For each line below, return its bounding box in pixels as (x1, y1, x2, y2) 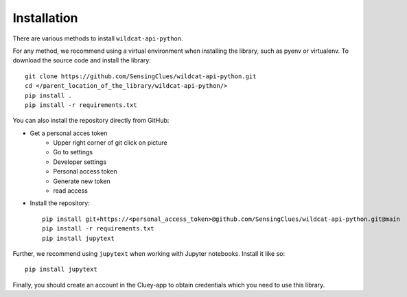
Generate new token (53, 177, 111, 185)
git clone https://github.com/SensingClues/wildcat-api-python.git (25, 72, 257, 80)
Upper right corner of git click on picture (53, 139, 167, 147)
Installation (12, 10, 78, 25)
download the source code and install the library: (12, 56, 151, 64)
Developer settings (53, 158, 106, 166)
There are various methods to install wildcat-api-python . (12, 34, 183, 43)
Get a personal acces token (30, 129, 108, 137)
